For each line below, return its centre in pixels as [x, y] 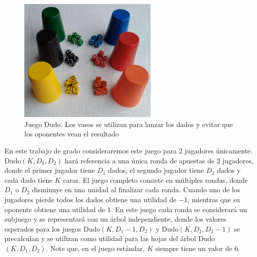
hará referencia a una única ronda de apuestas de [140, 160]
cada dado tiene [29, 180]
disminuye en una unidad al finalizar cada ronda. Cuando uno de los [136, 190]
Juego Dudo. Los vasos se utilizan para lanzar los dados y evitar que [129, 124]
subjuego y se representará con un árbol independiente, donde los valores [116, 219]
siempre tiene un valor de [194, 248]
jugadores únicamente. [218, 151]
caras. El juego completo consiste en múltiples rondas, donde [155, 180]
